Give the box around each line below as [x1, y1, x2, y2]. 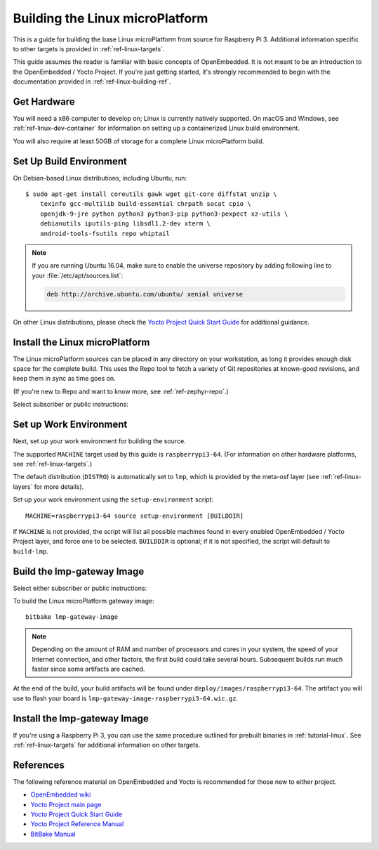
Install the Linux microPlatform [13, 336, 150, 348]
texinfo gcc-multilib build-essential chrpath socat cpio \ [39, 200, 252, 208]
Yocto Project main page [30, 800, 102, 809]
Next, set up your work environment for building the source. [13, 437, 186, 445]
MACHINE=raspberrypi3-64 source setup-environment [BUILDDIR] [25, 511, 244, 520]
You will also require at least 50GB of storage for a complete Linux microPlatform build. [13, 137, 265, 145]
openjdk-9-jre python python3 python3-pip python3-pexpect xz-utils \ [39, 209, 288, 218]
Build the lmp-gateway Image [13, 565, 145, 577]
